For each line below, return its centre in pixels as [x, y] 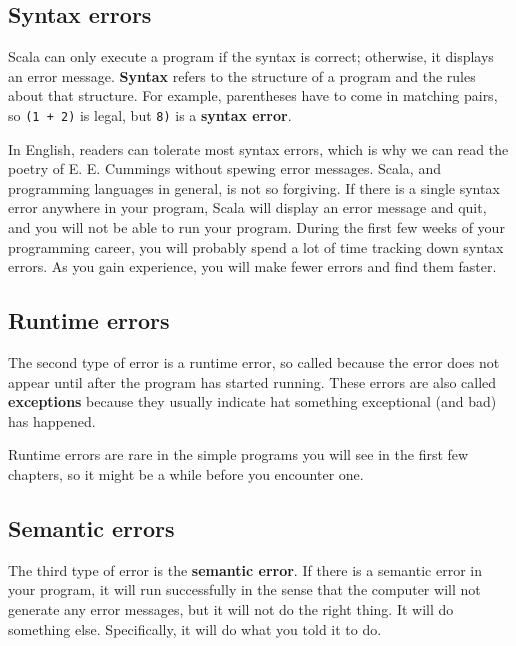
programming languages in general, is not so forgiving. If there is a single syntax [254, 187]
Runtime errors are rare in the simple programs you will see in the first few [238, 454]
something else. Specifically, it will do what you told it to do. [195, 628]
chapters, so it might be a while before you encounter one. [186, 473]
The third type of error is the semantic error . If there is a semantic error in [245, 569]
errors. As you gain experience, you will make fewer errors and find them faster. [252, 266]
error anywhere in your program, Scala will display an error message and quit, [247, 207]
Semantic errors [91, 527]
